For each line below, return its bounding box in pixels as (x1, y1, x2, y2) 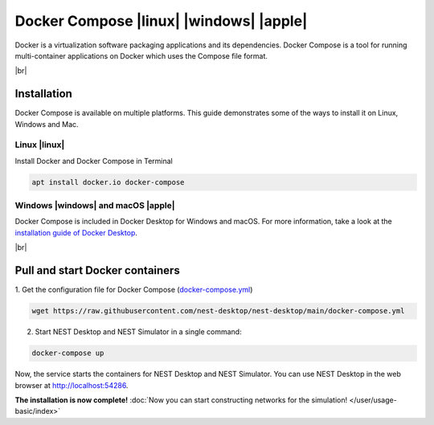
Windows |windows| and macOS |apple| (14, 200, 175, 211)
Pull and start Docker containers (14, 264, 180, 277)
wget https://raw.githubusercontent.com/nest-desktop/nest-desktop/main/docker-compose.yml (31, 306, 405, 316)
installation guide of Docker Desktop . (14, 227, 138, 237)
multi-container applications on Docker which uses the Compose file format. (14, 51, 268, 60)
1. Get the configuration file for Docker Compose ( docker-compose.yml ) (14, 285, 253, 295)
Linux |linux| (14, 139, 65, 150)
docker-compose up (31, 349, 104, 358)
